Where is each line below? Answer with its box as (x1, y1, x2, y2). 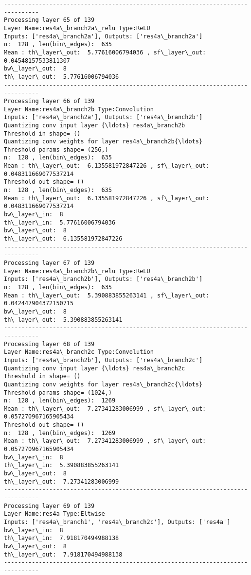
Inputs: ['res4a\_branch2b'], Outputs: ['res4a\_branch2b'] (4, 276, 203, 283)
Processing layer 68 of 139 (4, 340, 95, 348)
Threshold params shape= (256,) (4, 146, 108, 153)
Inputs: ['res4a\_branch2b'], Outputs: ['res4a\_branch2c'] (4, 356, 203, 364)
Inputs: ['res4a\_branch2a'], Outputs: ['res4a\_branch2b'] (4, 114, 203, 121)
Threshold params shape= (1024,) (4, 389, 112, 396)
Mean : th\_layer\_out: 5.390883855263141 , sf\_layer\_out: (4, 292, 210, 299)
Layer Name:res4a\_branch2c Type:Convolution (4, 348, 154, 356)
